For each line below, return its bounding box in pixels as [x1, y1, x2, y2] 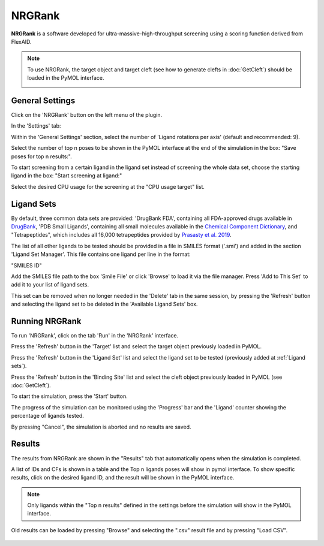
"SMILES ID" [11, 261, 42, 269]
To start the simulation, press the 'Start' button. [11, 393, 128, 400]
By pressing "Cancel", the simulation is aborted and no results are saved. [11, 423, 191, 430]
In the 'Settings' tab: [11, 122, 61, 129]
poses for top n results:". [11, 153, 72, 160]
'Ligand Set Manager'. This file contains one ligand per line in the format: [11, 251, 191, 258]
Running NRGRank [11, 316, 82, 326]
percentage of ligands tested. [11, 412, 84, 420]
